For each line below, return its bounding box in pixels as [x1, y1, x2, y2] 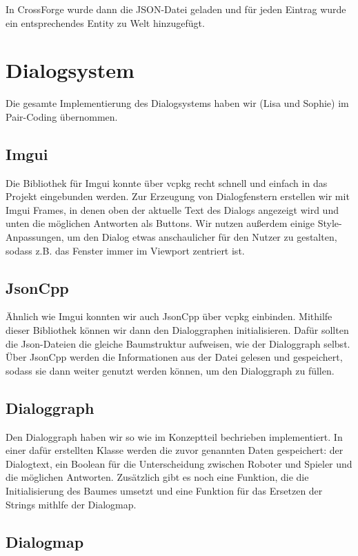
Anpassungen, [6, 230, 64, 244]
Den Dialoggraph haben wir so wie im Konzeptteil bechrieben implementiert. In [6, 429, 343, 444]
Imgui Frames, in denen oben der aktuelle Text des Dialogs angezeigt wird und [6, 202, 339, 217]
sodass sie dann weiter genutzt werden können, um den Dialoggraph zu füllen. [6, 363, 335, 377]
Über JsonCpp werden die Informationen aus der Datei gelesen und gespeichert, [6, 350, 343, 364]
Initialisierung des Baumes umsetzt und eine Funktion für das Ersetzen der [6, 484, 323, 498]
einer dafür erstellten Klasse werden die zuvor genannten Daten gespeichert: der [6, 443, 344, 457]
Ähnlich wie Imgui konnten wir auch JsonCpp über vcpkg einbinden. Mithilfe [6, 309, 332, 324]
